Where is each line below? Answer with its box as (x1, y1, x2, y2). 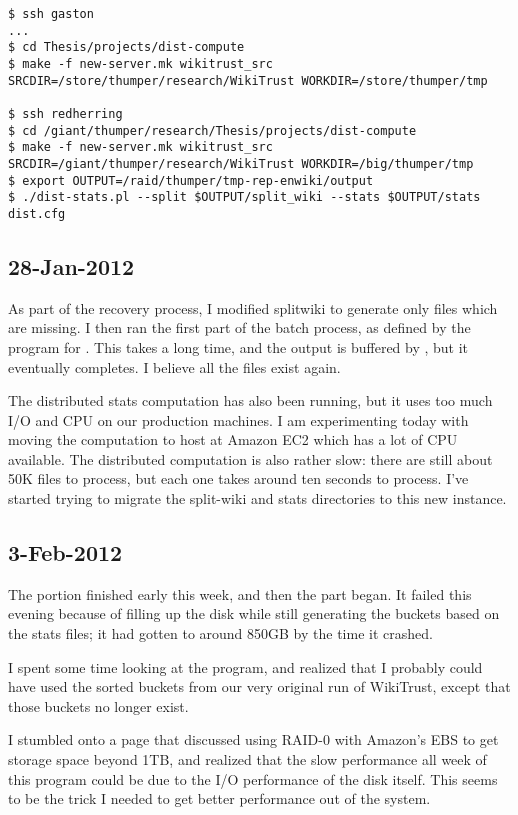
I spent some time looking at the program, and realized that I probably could (8, 656, 483, 677)
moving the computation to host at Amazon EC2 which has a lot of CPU (8, 429, 458, 450)
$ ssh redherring (8, 106, 123, 121)
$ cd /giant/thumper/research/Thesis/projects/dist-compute (8, 123, 417, 138)
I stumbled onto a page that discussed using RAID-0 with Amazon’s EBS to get (8, 729, 499, 750)
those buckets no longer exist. (8, 695, 189, 716)
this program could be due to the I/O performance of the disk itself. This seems (8, 768, 498, 789)
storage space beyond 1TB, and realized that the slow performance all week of (8, 749, 487, 770)
